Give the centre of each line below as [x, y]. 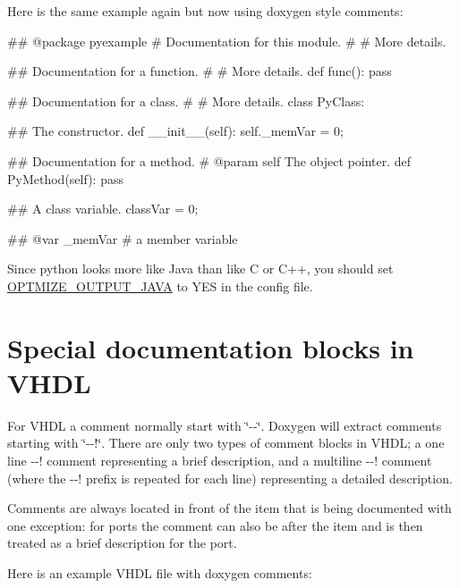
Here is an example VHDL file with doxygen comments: [160, 573]
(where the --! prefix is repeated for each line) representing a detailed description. [230, 478]
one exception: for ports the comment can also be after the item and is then [215, 525]
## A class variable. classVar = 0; [103, 209]
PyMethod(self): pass [65, 178]
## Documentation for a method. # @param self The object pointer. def [209, 160]
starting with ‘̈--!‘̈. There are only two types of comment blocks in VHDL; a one [226, 443]
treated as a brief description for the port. [122, 543]
